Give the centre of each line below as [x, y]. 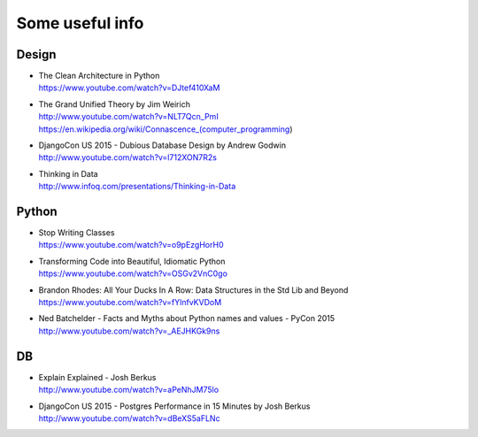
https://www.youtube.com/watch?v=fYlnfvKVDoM [130, 303]
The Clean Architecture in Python [99, 76]
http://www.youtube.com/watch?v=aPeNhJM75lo [129, 390]
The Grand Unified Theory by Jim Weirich [114, 104]
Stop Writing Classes [77, 233]
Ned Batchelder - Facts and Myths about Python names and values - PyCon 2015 [187, 318]
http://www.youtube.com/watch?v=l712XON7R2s [127, 157]
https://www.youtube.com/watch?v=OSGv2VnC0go [133, 273]
